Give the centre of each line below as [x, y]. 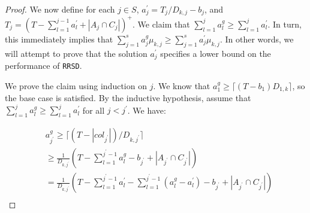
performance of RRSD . [43, 66]
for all [94, 110]
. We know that [182, 85]
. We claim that [161, 24]
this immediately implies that [59, 39]
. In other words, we [257, 39]
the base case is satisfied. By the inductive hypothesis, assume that [128, 98]
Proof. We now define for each [60, 9]
